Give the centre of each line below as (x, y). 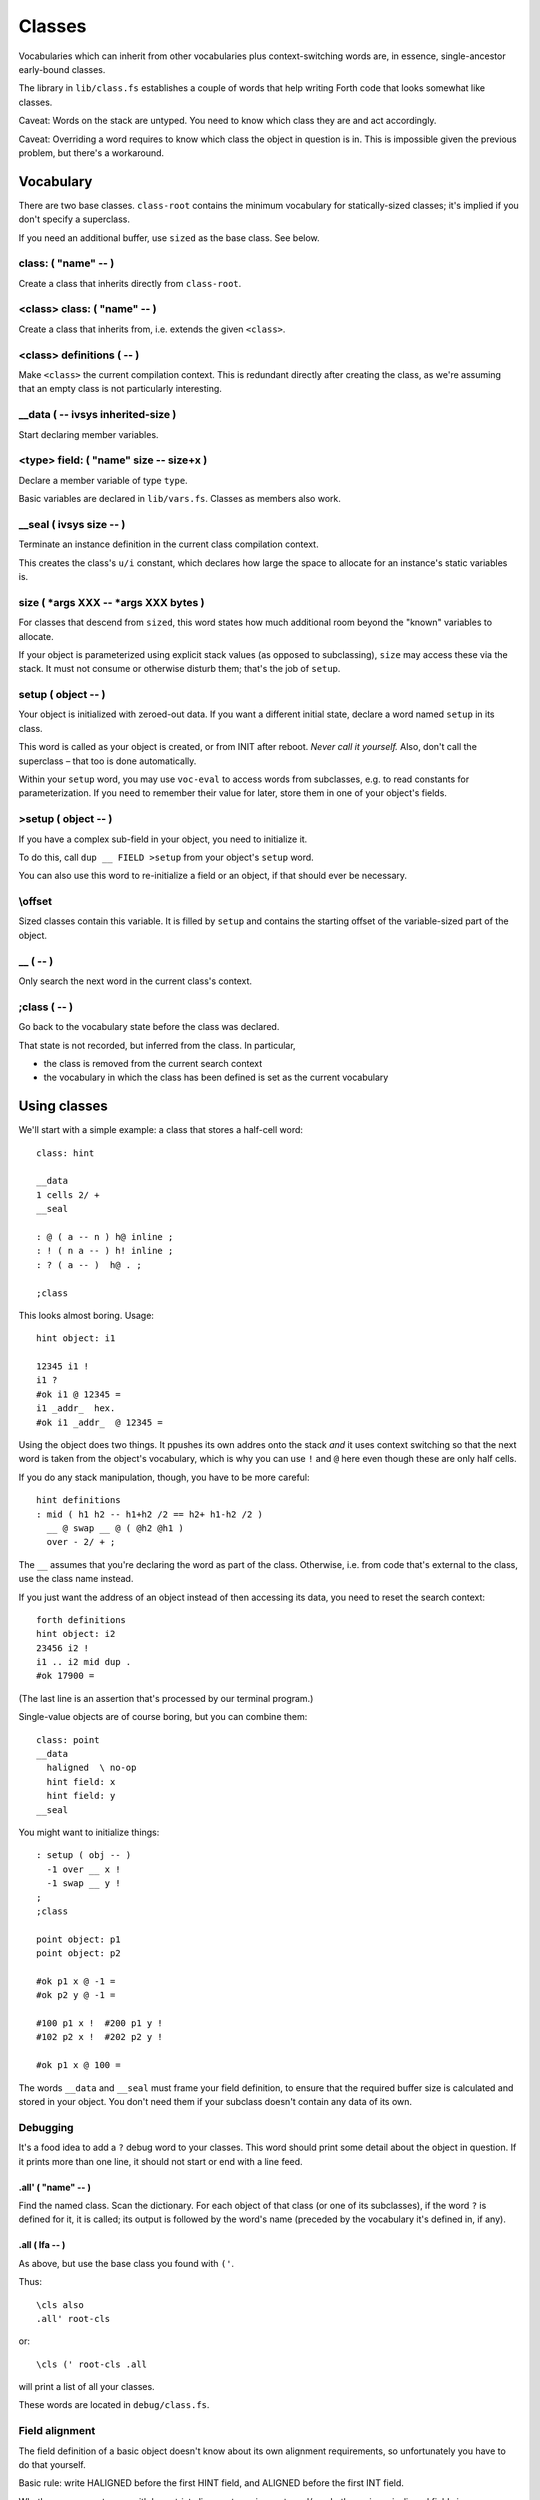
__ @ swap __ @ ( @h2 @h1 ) (115, 1528)
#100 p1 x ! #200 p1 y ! (100, 2023)
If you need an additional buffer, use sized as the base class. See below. (169, 237)
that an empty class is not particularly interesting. (120, 389)
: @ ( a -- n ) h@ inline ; (105, 1236)
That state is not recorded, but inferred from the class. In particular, (157, 1045)
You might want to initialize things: (89, 1832)
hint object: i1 (76, 1338)
